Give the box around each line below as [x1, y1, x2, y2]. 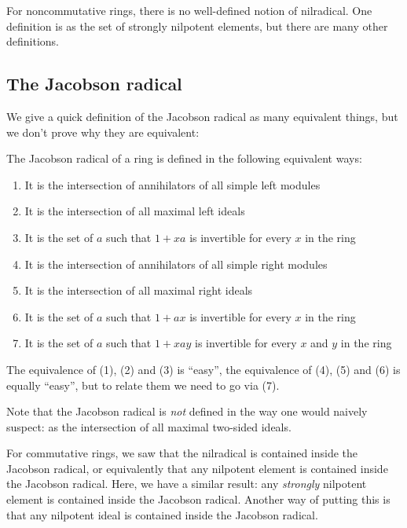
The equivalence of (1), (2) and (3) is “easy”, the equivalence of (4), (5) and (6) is [6, 361, 401, 377]
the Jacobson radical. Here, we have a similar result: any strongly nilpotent [6, 475, 367, 492]
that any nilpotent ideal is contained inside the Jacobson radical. [6, 506, 318, 522]
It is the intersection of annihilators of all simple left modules [24, 176, 321, 192]
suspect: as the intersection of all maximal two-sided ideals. [6, 418, 291, 434]
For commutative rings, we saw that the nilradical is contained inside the [6, 445, 358, 461]
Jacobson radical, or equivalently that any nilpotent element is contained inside [6, 460, 388, 476]
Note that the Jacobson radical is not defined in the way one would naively [6, 403, 368, 420]
